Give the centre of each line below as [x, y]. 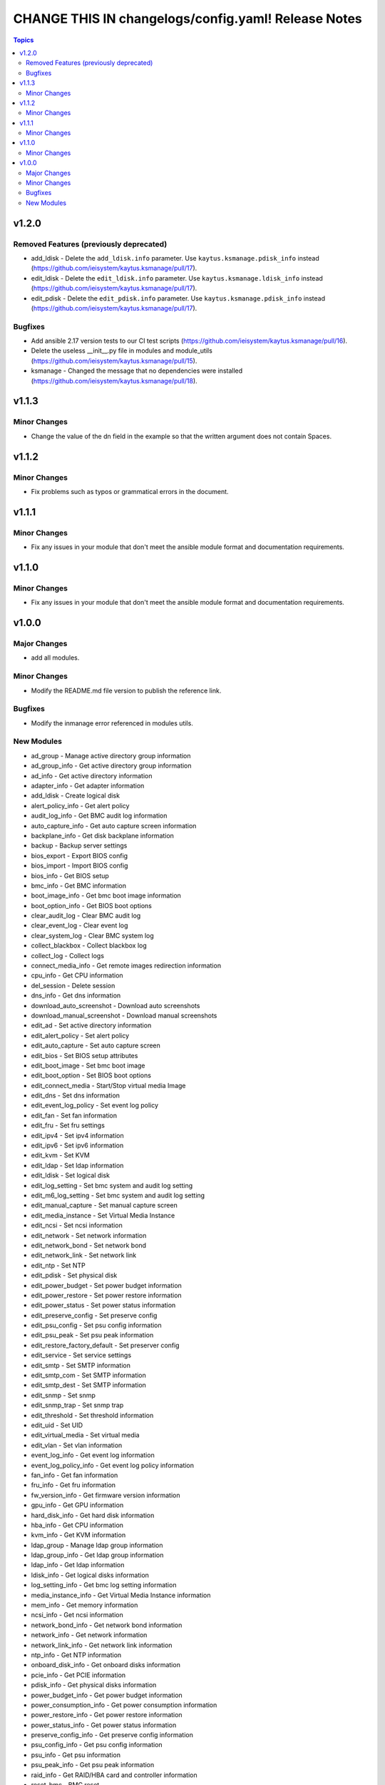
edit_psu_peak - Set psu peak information [92, 1335]
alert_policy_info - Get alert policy [80, 805]
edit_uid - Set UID [57, 1425]
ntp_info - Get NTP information [76, 1655]
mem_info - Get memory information [84, 1605]
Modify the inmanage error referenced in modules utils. [112, 723]
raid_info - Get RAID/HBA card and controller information [114, 1775]
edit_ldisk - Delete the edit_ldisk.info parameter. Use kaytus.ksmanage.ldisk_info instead [177, 278]
